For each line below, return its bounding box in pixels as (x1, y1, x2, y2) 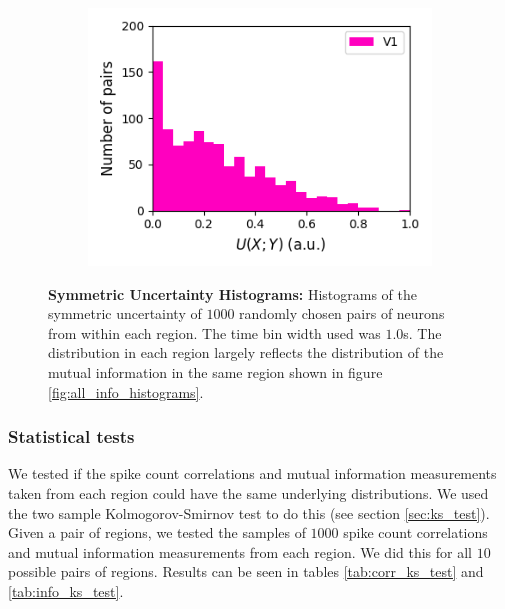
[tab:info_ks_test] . (8, 580, 124, 601)
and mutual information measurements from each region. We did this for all (8, 541, 473, 562)
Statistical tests (8, 424, 135, 449)
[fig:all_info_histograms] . (48, 381, 204, 402)
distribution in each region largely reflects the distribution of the (48, 342, 444, 363)
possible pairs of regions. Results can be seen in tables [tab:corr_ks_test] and (8, 561, 484, 582)
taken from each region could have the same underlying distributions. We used (8, 482, 489, 503)
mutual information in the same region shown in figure (48, 361, 383, 382)
